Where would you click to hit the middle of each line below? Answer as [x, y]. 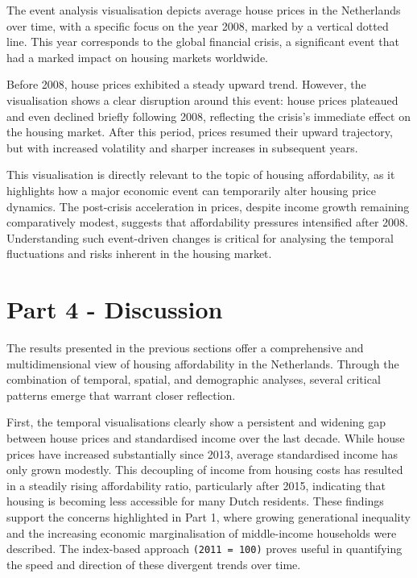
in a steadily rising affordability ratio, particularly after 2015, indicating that [196, 485]
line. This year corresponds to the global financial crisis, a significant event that [203, 42]
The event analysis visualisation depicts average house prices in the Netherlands [204, 10]
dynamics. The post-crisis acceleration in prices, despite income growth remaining [208, 206]
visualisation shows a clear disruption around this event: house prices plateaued [202, 100]
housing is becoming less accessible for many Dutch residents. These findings [195, 501]
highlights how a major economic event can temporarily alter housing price [191, 190]
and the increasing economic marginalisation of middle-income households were [202, 532]
